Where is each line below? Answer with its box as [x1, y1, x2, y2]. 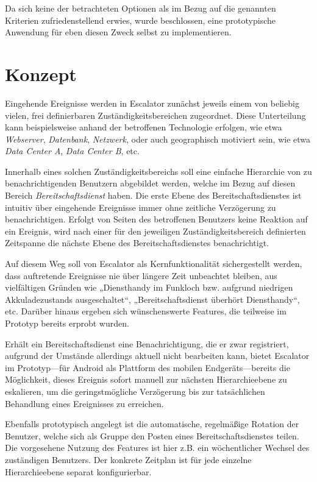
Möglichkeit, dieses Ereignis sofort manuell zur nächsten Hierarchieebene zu [5, 373, 287, 386]
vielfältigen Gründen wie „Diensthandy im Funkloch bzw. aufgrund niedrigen [5, 281, 293, 294]
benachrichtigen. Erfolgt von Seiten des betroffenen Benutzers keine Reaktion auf [5, 213, 308, 225]
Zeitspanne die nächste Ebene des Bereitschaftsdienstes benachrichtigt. [5, 236, 269, 249]
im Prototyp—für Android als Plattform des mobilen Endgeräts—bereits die [5, 361, 290, 374]
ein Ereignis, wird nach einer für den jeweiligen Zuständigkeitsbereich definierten [5, 224, 306, 237]
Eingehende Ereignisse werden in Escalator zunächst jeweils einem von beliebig [5, 96, 299, 109]
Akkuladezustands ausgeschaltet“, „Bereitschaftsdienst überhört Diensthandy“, [5, 292, 300, 305]
